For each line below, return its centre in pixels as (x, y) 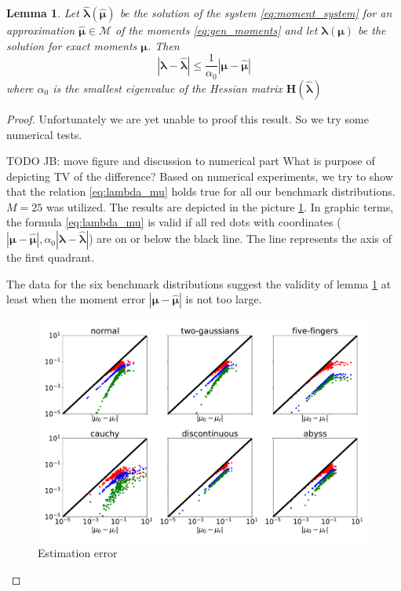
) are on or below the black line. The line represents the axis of (241, 239)
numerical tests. (44, 134)
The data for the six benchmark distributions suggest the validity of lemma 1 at (199, 283)
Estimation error (78, 553)
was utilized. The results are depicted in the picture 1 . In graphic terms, (220, 206)
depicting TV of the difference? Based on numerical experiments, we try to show (200, 176)
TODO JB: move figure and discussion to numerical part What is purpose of (191, 161)
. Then (163, 45)
